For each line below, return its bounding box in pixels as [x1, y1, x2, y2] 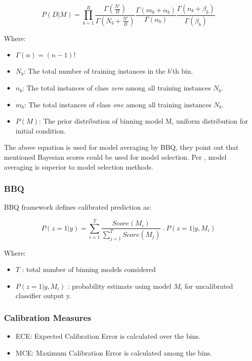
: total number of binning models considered [22, 264, 156, 274]
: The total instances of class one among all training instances [24, 99, 211, 109]
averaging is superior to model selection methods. [4, 161, 154, 172]
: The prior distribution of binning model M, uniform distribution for [39, 116, 249, 126]
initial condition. [15, 125, 66, 135]
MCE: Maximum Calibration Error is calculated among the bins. [15, 347, 212, 358]
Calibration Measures [4, 311, 91, 323]
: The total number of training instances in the [24, 66, 166, 76]
